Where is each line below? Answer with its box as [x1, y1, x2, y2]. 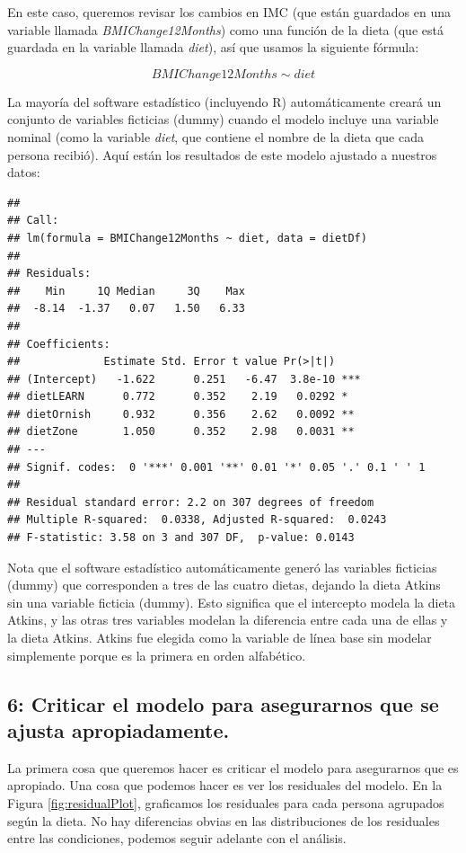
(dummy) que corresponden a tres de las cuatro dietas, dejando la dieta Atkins [7, 575, 441, 594]
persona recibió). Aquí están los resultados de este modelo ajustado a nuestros [7, 145, 437, 164]
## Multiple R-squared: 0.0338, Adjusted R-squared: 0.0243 [7, 513, 387, 527]
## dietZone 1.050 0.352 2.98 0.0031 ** [7, 425, 355, 439]
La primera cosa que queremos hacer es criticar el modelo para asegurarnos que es [7, 758, 459, 777]
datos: [7, 163, 40, 182]
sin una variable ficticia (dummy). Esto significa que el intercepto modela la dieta [7, 592, 456, 611]
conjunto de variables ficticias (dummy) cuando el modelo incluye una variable [7, 110, 439, 129]
